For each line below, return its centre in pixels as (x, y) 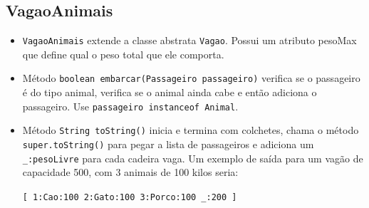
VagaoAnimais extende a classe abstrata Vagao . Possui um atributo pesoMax (189, 40)
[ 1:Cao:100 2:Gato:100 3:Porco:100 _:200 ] (130, 197)
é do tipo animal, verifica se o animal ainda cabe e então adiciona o (170, 92)
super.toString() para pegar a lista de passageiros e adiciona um (168, 144)
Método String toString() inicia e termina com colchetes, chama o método (191, 130)
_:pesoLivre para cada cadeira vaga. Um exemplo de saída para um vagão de (193, 158)
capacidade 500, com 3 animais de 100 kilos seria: (130, 172)
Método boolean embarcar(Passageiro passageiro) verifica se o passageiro (191, 78)
